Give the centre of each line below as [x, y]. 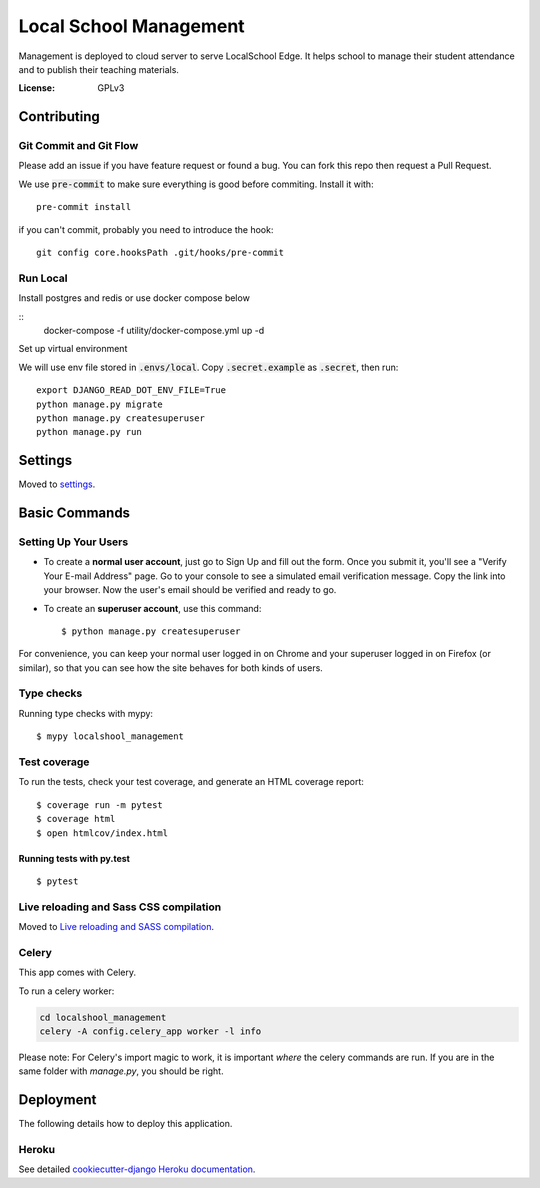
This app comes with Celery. [77, 972]
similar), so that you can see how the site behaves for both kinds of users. [171, 667]
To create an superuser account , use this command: [152, 608]
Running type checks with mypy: [86, 713]
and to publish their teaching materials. [99, 69]
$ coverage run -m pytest [100, 804]
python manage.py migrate [100, 404]
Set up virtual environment [73, 349]
